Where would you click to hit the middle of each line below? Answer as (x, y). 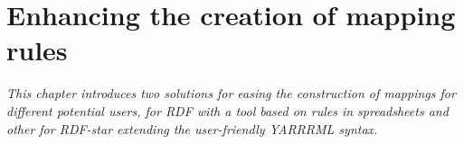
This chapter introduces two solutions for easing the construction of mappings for (231, 93)
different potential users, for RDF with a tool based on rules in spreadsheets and (227, 110)
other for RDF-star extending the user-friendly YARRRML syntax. (192, 128)
